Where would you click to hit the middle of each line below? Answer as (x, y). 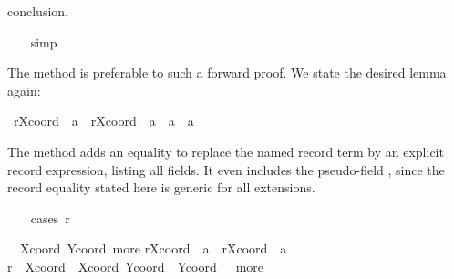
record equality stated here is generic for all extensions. (161, 187)
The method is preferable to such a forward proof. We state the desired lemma (227, 72)
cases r (50, 217)
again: (24, 90)
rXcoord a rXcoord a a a (103, 121)
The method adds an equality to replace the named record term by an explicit (226, 151)
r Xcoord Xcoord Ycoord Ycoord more (136, 266)
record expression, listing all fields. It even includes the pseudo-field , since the (226, 169)
